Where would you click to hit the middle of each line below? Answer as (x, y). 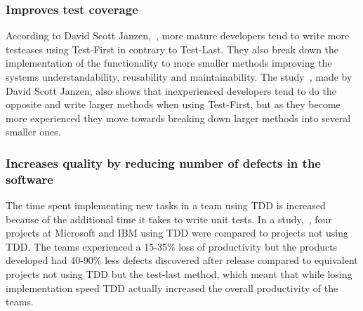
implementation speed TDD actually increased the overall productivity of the (172, 287)
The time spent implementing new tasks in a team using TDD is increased (166, 205)
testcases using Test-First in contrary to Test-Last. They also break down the (172, 49)
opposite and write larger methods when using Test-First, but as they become (173, 104)
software (29, 179)
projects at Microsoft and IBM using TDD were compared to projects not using (177, 233)
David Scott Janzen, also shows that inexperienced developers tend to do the (171, 90)
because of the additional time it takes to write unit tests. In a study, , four (169, 219)
